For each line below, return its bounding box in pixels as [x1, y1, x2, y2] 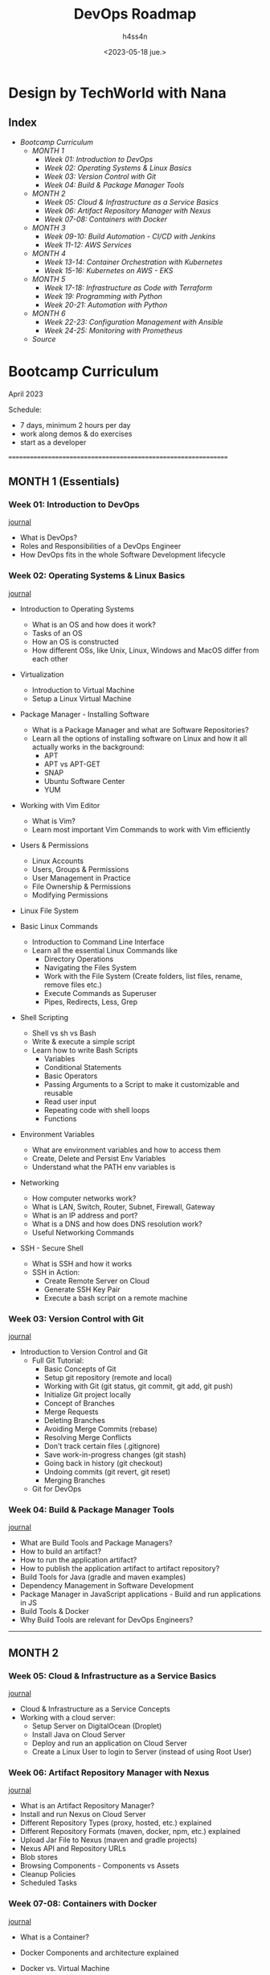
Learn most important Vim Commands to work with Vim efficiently [31, 824, 251, 834]
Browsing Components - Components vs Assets [19, 1861, 179, 1870]
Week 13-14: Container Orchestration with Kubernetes [43, 257, 223, 267]
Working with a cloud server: [19, 1712, 116, 1722]
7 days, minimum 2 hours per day [19, 420, 131, 429]
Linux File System [19, 906, 79, 915]
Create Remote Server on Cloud [43, 1276, 150, 1285]
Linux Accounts [31, 856, 84, 865]
